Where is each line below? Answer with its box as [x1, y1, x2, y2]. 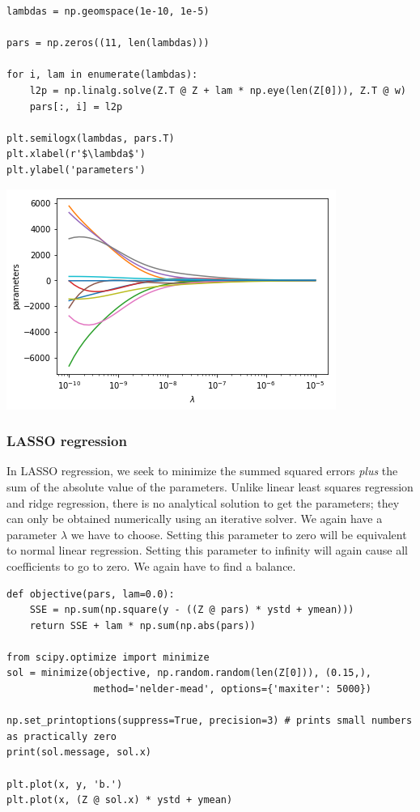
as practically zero [6, 730, 117, 742]
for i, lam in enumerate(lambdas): [6, 69, 198, 81]
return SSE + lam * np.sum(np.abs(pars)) [29, 619, 256, 631]
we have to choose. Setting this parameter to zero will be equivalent [70, 525, 407, 542]
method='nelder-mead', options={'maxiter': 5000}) [93, 683, 372, 695]
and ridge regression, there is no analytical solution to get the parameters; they [6, 494, 400, 511]
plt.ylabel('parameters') [6, 164, 146, 176]
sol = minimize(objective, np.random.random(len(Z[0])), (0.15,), [6, 667, 372, 679]
